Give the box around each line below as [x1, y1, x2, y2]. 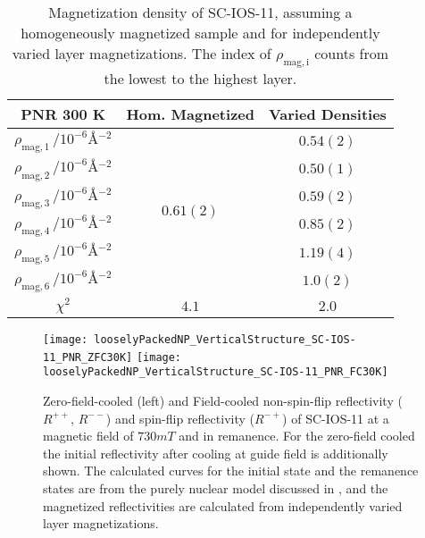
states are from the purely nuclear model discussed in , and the [43, 479, 388, 498]
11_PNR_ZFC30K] [43, 350, 133, 364]
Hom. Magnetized [126, 104, 254, 125]
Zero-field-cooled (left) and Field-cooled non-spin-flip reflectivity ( [43, 391, 403, 410]
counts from [314, 43, 389, 63]
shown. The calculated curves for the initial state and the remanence [43, 461, 419, 480]
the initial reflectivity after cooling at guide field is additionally [43, 443, 388, 462]
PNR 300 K [21, 104, 106, 125]
